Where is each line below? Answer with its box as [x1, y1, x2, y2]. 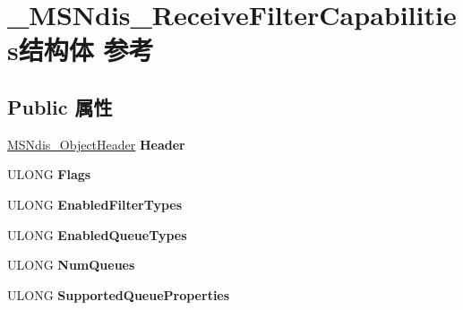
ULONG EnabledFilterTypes [7, 194, 183, 213]
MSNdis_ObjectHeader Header [7, 134, 185, 153]
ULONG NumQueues [7, 255, 135, 274]
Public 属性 [7, 92, 113, 120]
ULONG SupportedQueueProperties [7, 285, 230, 304]
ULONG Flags [7, 165, 91, 184]
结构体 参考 [18, 31, 154, 68]
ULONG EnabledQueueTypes [7, 225, 187, 244]
